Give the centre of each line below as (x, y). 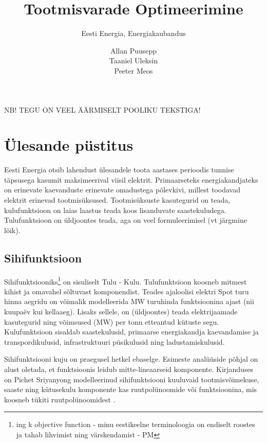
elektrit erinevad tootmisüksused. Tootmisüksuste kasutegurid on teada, (117, 200)
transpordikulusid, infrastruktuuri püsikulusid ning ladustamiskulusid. (115, 341)
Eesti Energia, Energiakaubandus (133, 33)
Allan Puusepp (133, 50)
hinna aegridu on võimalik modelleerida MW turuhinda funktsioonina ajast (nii (129, 301)
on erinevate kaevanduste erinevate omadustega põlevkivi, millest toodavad (122, 190)
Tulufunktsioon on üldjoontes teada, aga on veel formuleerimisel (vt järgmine (126, 220)
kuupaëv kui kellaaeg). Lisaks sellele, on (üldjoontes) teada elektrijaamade (121, 312)
